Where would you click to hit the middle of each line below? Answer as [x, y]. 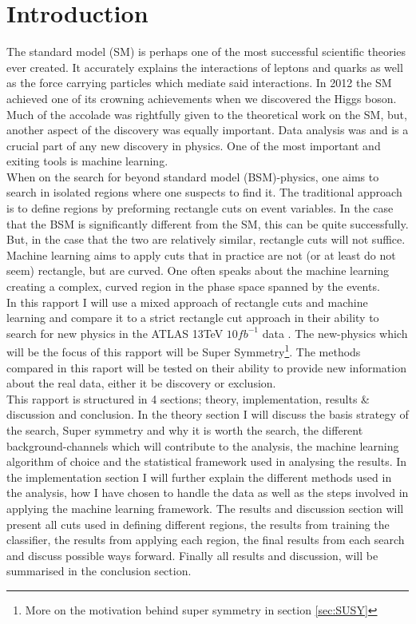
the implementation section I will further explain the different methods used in [199, 477]
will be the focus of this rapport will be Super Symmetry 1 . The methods [184, 351]
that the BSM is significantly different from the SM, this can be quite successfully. [208, 223]
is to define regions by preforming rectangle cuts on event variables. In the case [200, 208]
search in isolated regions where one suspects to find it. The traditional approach [204, 192]
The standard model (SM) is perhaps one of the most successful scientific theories [206, 52]
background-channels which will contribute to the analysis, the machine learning [203, 445]
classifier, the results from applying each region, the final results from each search [206, 540]
